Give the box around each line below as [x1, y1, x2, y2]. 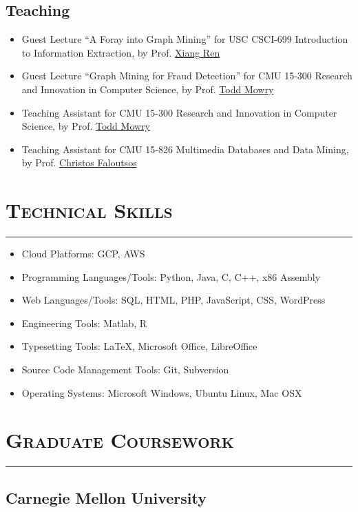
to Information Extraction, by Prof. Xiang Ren [21, 45, 220, 59]
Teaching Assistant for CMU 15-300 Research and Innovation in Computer [21, 105, 337, 119]
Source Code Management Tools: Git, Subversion [21, 362, 229, 377]
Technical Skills [6, 196, 173, 224]
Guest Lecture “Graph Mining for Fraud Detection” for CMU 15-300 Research [21, 68, 352, 83]
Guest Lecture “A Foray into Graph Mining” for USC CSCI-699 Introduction [21, 32, 348, 46]
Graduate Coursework [6, 426, 234, 454]
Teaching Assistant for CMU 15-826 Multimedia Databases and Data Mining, [21, 141, 349, 156]
